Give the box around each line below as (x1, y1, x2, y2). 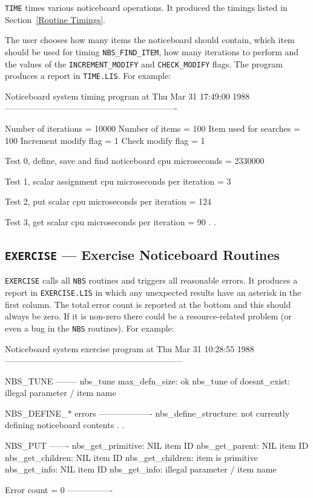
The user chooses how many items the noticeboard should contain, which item (5, 33, 295, 46)
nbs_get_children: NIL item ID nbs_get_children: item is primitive (5, 451, 258, 463)
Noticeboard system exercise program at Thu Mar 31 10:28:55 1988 (5, 342, 254, 355)
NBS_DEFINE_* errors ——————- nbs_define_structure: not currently (5, 406, 290, 419)
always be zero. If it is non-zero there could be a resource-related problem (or (5, 310, 292, 322)
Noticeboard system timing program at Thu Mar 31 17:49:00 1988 (5, 89, 250, 102)
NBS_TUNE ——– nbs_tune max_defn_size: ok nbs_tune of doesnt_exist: (5, 374, 290, 387)
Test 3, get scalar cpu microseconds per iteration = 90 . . (5, 215, 216, 228)
